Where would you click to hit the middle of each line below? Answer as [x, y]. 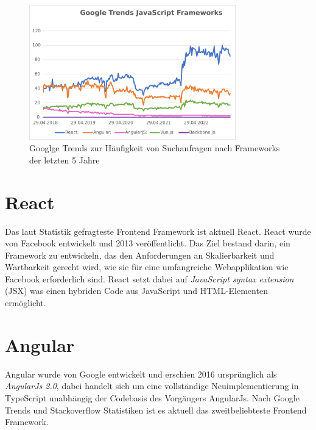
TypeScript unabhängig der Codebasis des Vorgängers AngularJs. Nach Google [152, 397]
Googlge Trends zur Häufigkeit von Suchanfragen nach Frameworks [155, 148]
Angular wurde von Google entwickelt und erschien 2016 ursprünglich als [141, 374]
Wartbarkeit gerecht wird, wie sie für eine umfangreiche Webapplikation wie [147, 267]
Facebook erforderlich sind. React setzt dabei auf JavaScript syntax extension [149, 278]
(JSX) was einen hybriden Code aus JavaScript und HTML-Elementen [136, 291]
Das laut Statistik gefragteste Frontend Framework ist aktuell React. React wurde [158, 231]
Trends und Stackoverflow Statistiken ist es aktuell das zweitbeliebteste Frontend [156, 410]
